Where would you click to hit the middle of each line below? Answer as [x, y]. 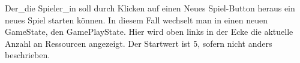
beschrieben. [28, 55]
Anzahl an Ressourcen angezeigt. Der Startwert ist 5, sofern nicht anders [139, 43]
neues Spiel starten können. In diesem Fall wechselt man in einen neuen [136, 19]
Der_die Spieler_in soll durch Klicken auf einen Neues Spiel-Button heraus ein [150, 8]
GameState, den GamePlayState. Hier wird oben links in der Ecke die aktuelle [149, 31]
